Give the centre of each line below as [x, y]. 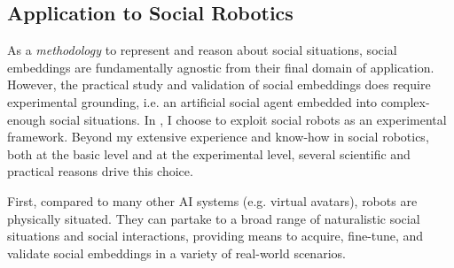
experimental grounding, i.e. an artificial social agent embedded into [192, 101]
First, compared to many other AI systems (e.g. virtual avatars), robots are [212, 200]
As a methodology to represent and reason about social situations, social [202, 50]
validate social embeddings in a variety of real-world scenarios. [176, 253]
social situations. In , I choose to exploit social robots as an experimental [248, 119]
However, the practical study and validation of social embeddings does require [219, 84]
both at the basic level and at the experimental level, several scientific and [209, 153]
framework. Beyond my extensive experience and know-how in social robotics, [218, 137]
